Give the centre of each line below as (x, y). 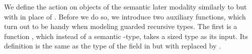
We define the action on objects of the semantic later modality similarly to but (125, 6)
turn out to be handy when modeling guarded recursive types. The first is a (121, 26)
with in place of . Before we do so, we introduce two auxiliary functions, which (125, 16)
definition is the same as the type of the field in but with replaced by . (113, 46)
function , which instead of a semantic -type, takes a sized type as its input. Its (126, 36)
